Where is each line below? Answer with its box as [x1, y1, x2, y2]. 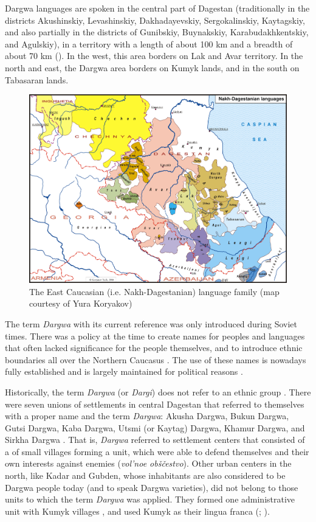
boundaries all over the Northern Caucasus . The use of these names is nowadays [5, 353, 306, 366]
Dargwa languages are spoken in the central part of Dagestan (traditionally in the [5, 2, 310, 14]
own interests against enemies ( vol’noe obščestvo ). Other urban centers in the [5, 457, 292, 470]
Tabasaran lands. [5, 73, 69, 86]
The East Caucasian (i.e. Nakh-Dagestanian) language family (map [29, 285, 280, 298]
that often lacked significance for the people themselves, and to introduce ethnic [5, 341, 303, 354]
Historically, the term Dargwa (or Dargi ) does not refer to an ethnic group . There [5, 385, 311, 398]
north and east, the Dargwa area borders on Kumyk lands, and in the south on [5, 61, 300, 74]
